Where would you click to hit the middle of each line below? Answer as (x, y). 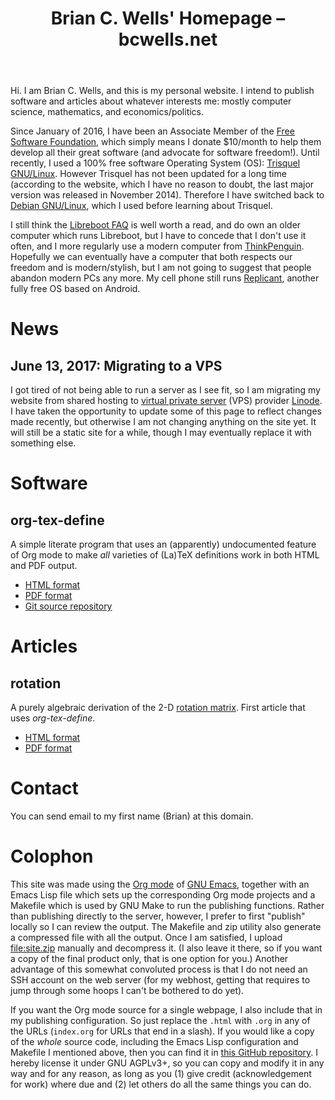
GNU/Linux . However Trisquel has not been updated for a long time (148, 174)
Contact (44, 788)
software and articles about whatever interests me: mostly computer (151, 101)
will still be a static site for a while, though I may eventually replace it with (161, 433)
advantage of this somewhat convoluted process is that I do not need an (159, 969)
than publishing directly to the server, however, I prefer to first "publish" (158, 916)
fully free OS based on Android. (75, 289)
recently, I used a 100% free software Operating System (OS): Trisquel (155, 163)
